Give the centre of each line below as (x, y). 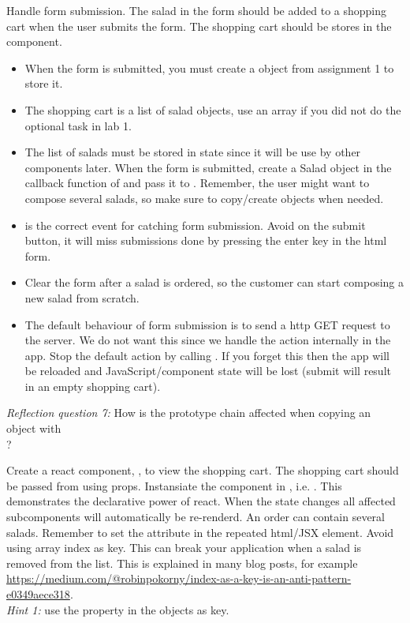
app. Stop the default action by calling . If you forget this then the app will (207, 355)
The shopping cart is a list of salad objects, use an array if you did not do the (213, 109)
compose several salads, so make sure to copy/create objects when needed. (204, 198)
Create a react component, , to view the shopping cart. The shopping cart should (203, 470)
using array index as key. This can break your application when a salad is (184, 548)
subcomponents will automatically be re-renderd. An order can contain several (196, 517)
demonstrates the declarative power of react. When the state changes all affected (201, 501)
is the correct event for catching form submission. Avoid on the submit (195, 225)
